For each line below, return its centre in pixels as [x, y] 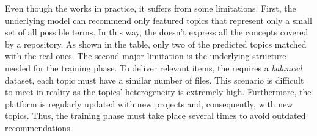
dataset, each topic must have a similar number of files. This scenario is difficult [155, 80]
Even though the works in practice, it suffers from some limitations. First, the [151, 8]
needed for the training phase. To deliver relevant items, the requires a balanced [154, 67]
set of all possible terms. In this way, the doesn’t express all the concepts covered [157, 32]
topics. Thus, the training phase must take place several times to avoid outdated [155, 116]
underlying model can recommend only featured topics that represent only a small [158, 20]
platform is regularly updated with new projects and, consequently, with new [149, 103]
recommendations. [39, 127]
